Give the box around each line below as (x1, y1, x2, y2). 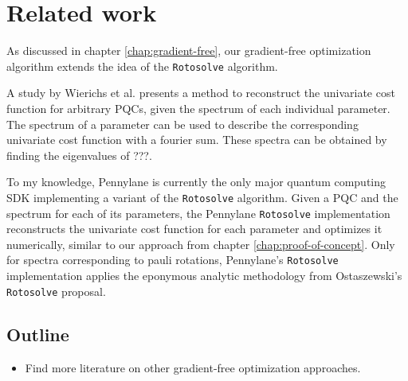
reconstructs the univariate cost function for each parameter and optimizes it (6, 220, 382, 237)
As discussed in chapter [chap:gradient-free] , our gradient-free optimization (6, 42, 371, 59)
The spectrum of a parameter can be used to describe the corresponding (6, 115, 359, 132)
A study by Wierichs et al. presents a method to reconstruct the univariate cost (6, 84, 395, 101)
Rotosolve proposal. (6, 282, 106, 299)
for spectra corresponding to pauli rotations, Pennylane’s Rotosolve (6, 251, 339, 268)
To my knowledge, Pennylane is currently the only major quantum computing (6, 173, 386, 190)
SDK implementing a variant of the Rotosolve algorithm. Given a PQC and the (6, 189, 398, 205)
